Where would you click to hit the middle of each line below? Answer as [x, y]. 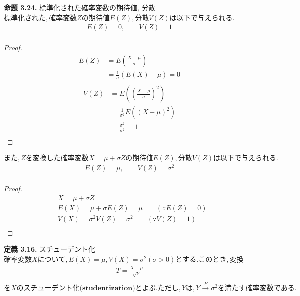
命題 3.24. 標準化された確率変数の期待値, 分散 [80, 7]
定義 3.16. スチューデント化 [50, 249]
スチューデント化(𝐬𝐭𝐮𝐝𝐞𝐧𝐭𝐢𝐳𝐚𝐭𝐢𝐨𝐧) [79, 288]
